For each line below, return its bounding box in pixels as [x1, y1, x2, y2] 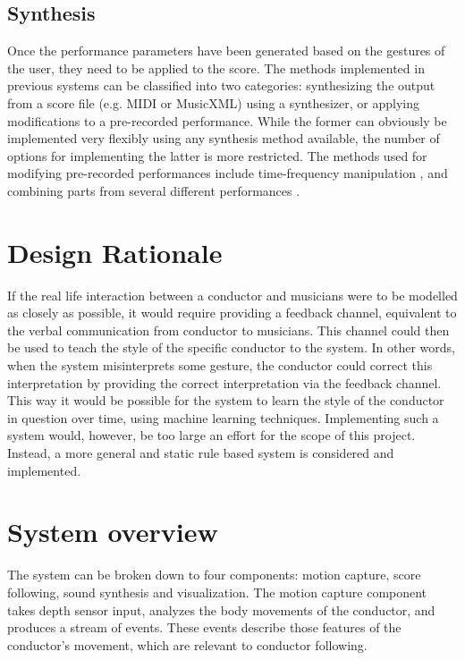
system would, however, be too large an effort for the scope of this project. [7, 426, 416, 444]
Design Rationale [7, 233, 223, 270]
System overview [7, 513, 218, 550]
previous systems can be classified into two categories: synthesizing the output [7, 76, 435, 95]
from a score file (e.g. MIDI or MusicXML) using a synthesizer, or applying [7, 93, 420, 112]
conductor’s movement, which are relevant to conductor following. [7, 635, 368, 654]
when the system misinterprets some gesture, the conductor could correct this [7, 356, 433, 375]
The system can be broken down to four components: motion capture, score [7, 565, 421, 584]
